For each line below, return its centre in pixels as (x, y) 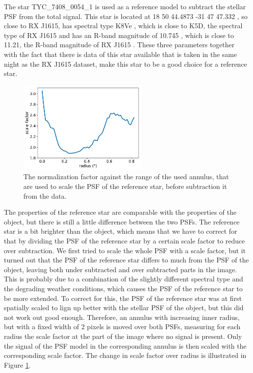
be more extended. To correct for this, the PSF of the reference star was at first (123, 298)
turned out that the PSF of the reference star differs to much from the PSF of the (126, 260)
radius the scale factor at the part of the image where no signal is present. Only (123, 336)
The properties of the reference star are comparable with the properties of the (120, 212)
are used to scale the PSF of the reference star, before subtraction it (125, 186)
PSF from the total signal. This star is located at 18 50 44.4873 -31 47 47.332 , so (126, 16)
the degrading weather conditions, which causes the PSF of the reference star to (123, 288)
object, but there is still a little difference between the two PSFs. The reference (122, 221)
